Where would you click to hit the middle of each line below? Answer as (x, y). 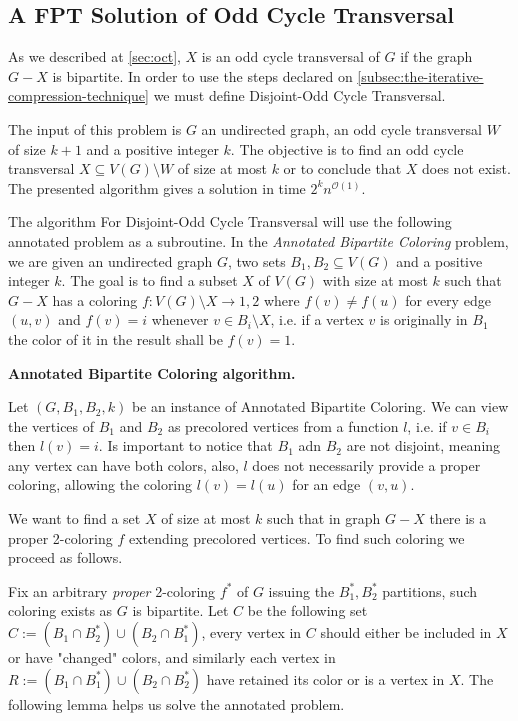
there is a (458, 518)
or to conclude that (342, 168)
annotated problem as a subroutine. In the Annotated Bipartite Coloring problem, (258, 240)
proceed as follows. (65, 557)
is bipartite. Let (180, 610)
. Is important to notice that (185, 445)
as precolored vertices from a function (283, 425)
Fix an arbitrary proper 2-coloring (112, 590)
